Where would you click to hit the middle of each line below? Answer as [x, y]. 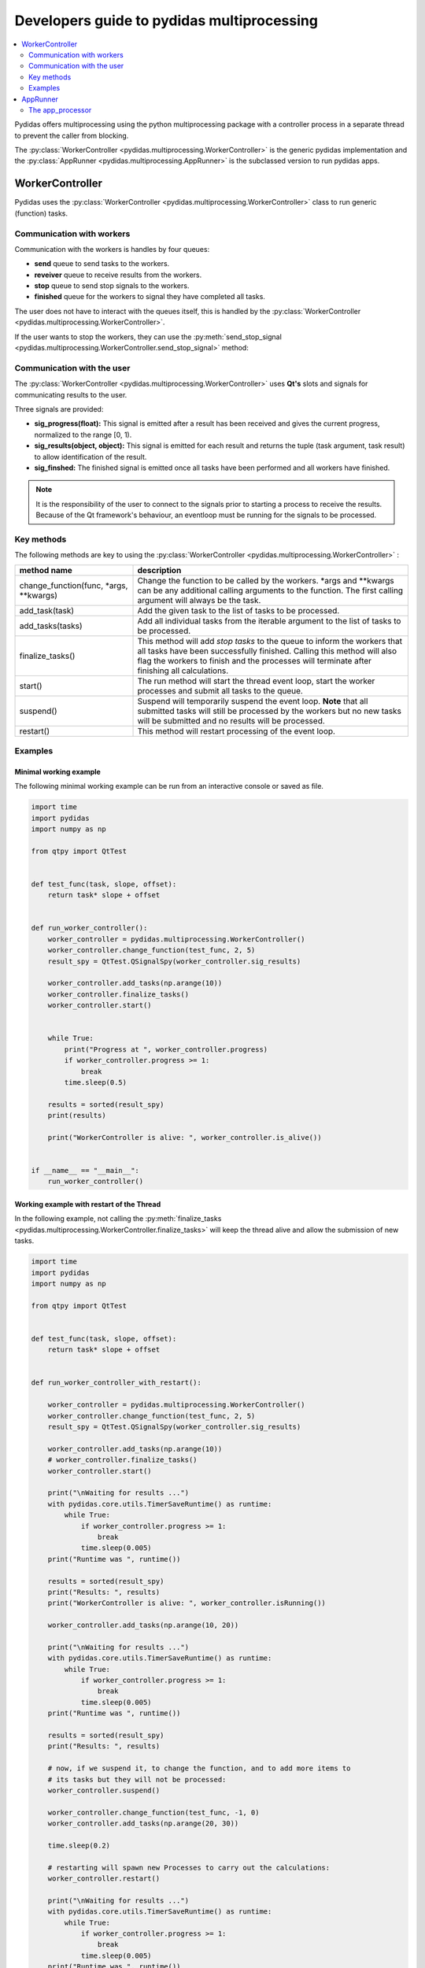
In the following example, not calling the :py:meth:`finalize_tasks [118, 1219]
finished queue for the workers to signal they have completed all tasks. [150, 297]
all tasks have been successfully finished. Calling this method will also [267, 651]
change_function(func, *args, [74, 585]
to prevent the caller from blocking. [72, 135]
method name [46, 570]
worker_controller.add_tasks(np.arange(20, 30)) [143, 1824]
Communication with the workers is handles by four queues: [112, 249]
